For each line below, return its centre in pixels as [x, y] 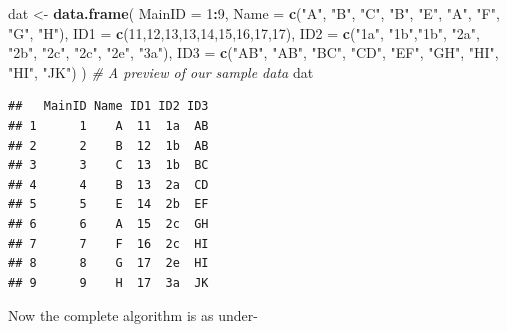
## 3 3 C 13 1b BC [108, 165]
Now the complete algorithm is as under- [133, 315]
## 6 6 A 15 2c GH [108, 223]
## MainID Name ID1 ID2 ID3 [108, 106]
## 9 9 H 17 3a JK [108, 282]
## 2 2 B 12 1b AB [108, 145]
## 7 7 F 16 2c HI [108, 243]
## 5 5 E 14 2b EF [108, 204]
